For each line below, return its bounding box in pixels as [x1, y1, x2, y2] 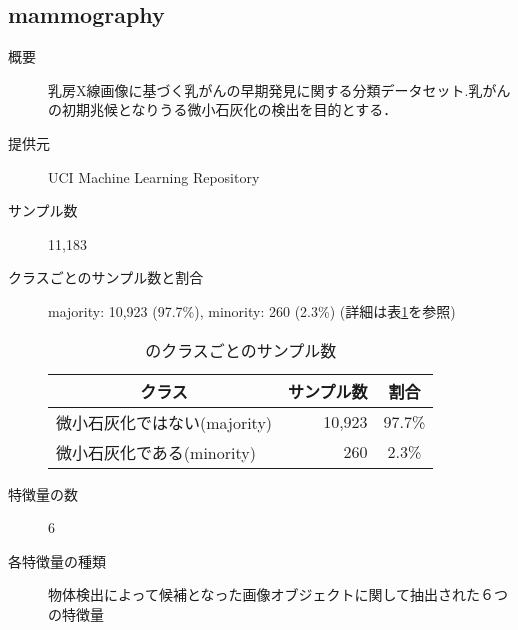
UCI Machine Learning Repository [48, 166, 260, 187]
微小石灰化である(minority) [56, 440, 256, 464]
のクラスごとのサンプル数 [145, 338, 337, 362]
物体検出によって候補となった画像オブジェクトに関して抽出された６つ [48, 584, 509, 605]
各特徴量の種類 [8, 550, 106, 571]
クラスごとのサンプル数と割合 [8, 267, 204, 288]
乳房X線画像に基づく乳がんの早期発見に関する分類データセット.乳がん [48, 79, 511, 100]
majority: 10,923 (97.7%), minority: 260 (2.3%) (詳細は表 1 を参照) [48, 300, 456, 321]
